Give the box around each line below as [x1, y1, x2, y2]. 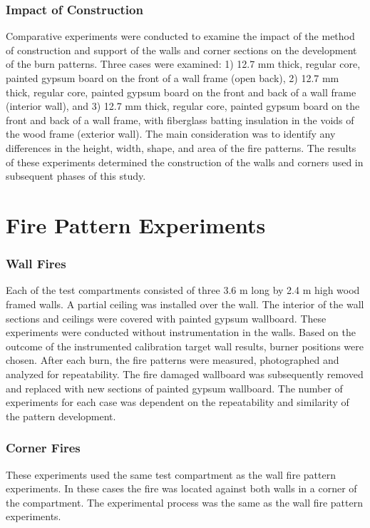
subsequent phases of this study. [6, 168, 146, 183]
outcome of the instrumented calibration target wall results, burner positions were [6, 338, 364, 353]
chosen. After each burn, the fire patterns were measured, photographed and [6, 352, 339, 367]
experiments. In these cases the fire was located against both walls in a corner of [6, 481, 357, 496]
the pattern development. [6, 408, 116, 423]
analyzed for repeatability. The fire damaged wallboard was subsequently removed [6, 366, 364, 381]
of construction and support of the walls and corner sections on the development [6, 42, 357, 57]
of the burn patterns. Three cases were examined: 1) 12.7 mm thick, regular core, [6, 56, 361, 71]
